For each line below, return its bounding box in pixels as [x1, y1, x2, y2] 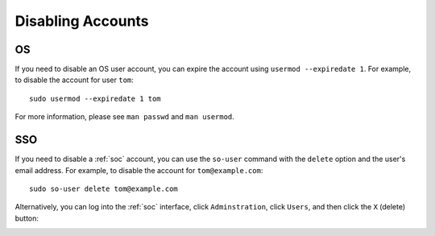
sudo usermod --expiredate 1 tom [29, 93, 161, 103]
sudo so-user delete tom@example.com [29, 184, 179, 193]
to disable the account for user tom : [14, 75, 135, 85]
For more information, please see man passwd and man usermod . [14, 112, 235, 122]
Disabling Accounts [14, 12, 149, 30]
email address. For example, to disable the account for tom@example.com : [14, 165, 263, 175]
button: [14, 213, 39, 223]
